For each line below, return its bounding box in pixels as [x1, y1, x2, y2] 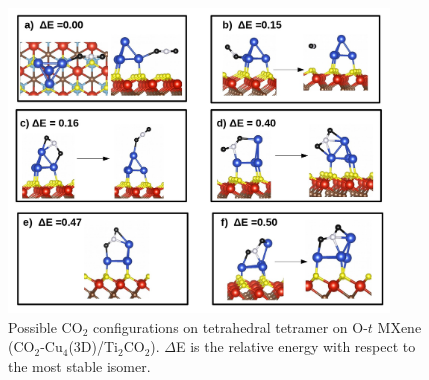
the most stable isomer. [8, 355, 151, 376]
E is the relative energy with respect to [176, 336, 416, 357]
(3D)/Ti [68, 336, 118, 357]
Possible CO [8, 316, 83, 337]
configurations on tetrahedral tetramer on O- [92, 316, 368, 337]
